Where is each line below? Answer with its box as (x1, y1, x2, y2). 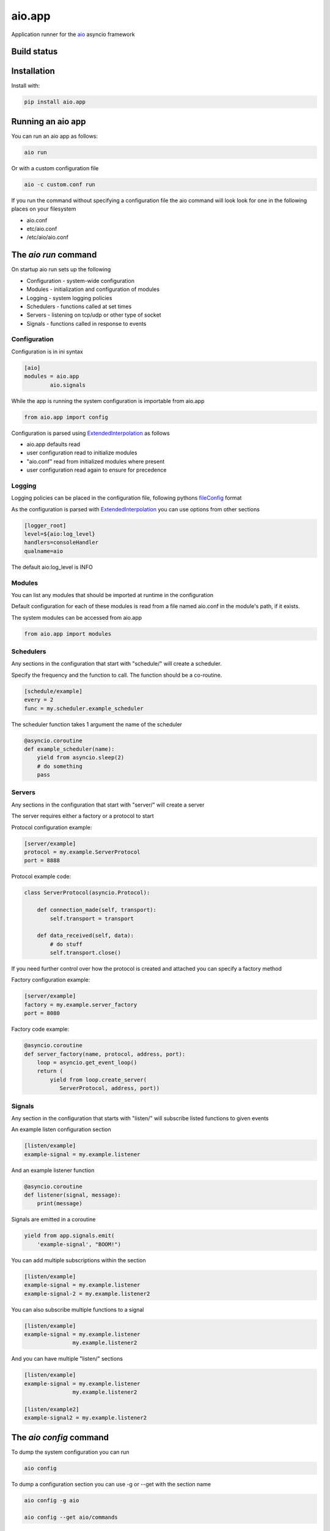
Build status (11, 47, 58, 57)
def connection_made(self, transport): (37, 906, 157, 914)
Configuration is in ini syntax (11, 348, 84, 355)
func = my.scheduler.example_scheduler (24, 705, 144, 712)
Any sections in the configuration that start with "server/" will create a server (11, 801, 205, 808)
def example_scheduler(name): (24, 745, 115, 753)
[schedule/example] (24, 688, 82, 694)
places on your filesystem (11, 205, 76, 213)
